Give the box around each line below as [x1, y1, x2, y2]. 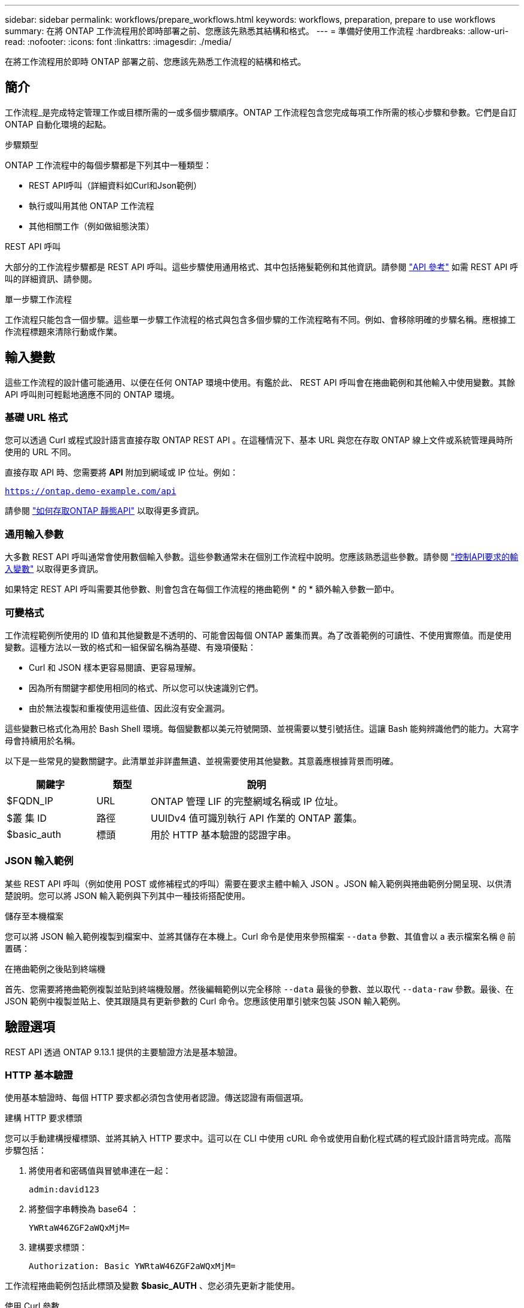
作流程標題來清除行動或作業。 [5, 326, 122, 337]
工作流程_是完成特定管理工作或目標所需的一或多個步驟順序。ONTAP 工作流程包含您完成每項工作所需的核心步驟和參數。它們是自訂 [5, 107, 517, 117]
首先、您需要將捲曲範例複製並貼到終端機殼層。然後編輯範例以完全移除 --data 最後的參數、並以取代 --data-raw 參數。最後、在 [5, 983, 514, 994]
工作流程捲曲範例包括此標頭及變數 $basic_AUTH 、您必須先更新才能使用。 [5, 1280, 300, 1291]
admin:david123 [29, 1185, 100, 1195]
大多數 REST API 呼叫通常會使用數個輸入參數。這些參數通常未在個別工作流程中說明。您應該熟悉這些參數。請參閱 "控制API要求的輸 [5, 552, 519, 562]
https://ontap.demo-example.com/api [5, 486, 176, 496]
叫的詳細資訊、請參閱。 [5, 273, 97, 284]
